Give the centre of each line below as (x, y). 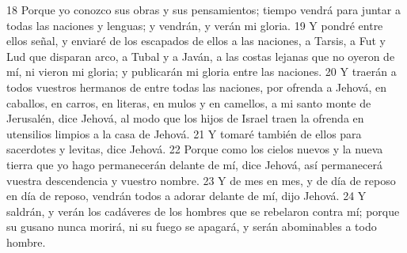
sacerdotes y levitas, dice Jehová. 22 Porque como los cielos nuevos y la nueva (195, 149)
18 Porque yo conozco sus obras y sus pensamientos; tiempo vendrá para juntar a (203, 9)
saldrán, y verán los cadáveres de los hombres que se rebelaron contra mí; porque (203, 211)
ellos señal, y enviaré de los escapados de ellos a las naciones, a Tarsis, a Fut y (196, 41)
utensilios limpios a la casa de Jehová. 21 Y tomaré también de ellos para (184, 133)
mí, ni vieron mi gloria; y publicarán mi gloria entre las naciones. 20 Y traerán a (202, 72)
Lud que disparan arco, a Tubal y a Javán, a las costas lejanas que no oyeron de (201, 56)
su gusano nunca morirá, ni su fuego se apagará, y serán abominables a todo (192, 227)
